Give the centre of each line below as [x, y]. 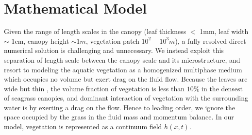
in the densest [222, 88]
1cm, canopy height [40, 41]
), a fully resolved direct [210, 41]
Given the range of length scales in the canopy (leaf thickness [95, 31]
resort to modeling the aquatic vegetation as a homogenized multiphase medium [123, 69]
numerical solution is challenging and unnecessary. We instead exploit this [114, 50]
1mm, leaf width [224, 31]
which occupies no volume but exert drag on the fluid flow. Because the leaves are [126, 79]
